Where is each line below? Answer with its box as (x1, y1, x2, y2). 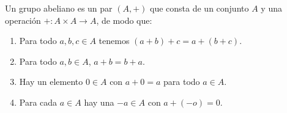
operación (5, 13, 41, 26)
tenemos (99, 34, 130, 47)
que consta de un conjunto (150, 2, 249, 14)
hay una (84, 95, 114, 108)
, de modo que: (96, 13, 152, 26)
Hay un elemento (19, 75, 83, 88)
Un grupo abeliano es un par (5, 2, 113, 14)
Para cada (19, 95, 58, 108)
